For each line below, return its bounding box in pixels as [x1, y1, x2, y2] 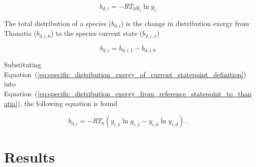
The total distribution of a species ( [4, 18, 112, 28]
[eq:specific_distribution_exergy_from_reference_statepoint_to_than [37, 88, 252, 98]
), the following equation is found [17, 98, 118, 108]
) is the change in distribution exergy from [121, 18, 249, 28]
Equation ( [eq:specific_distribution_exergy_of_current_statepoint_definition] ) [4, 69, 246, 79]
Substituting [4, 59, 41, 70]
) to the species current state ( [51, 28, 143, 38]
